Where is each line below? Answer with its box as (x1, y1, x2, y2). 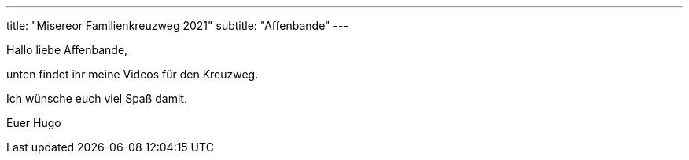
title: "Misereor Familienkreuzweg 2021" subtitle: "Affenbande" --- (6, 19, 348, 32)
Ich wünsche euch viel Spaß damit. (6, 92, 187, 105)
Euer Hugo (6, 116, 61, 129)
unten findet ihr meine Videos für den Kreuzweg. (6, 67, 259, 81)
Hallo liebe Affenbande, (6, 43, 128, 56)
